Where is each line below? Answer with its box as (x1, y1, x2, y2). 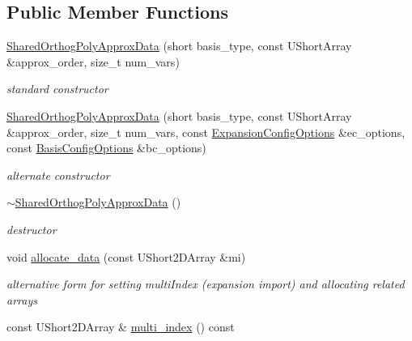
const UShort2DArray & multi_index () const (6, 318, 235, 335)
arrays (6, 291, 37, 308)
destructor (6, 220, 57, 237)
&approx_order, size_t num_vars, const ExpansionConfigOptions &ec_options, (6, 123, 406, 140)
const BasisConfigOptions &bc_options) (6, 139, 206, 156)
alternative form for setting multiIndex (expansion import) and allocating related (6, 275, 405, 292)
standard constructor (6, 80, 108, 97)
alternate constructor (6, 166, 110, 183)
